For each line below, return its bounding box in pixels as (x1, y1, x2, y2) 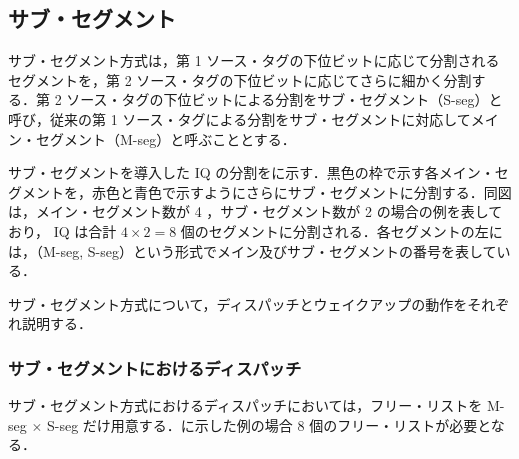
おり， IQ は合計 (8, 220, 117, 241)
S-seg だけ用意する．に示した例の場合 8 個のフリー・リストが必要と (46, 414, 491, 435)
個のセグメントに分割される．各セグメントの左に (180, 220, 503, 241)
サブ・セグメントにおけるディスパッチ (8, 355, 302, 380)
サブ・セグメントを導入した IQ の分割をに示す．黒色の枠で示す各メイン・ (8, 162, 495, 183)
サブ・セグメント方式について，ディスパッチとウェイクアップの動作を (8, 293, 468, 314)
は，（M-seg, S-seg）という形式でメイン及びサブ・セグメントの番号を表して (8, 240, 497, 261)
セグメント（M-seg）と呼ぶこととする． (35, 128, 296, 149)
